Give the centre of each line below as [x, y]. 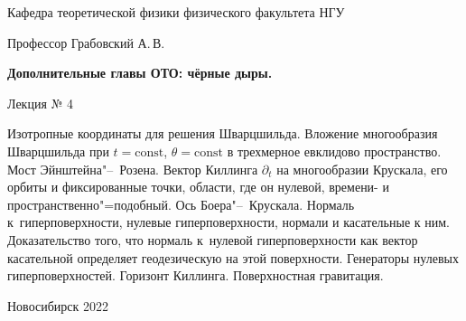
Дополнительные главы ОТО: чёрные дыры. [140, 73]
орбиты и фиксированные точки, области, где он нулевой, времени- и [198, 187]
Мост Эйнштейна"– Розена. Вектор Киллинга [133, 169]
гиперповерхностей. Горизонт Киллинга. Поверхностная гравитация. [196, 275]
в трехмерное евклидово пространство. [334, 151]
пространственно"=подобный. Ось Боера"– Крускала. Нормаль [181, 204]
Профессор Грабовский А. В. [86, 42]
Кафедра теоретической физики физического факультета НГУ [176, 12]
